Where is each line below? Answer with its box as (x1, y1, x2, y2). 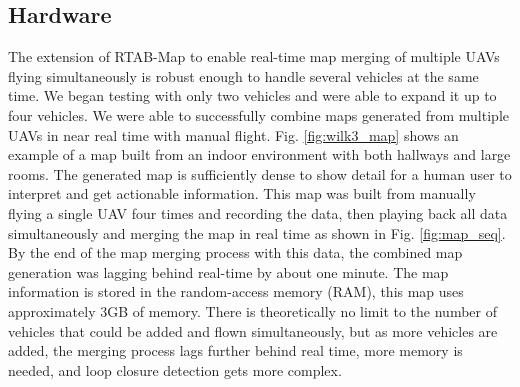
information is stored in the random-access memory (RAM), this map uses (8, 281, 464, 302)
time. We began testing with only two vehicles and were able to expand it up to (8, 85, 497, 106)
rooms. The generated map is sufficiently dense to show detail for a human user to (8, 163, 512, 184)
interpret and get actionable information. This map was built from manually (8, 183, 476, 204)
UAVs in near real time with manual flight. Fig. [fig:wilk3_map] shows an (8, 124, 459, 145)
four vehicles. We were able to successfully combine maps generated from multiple (8, 104, 509, 125)
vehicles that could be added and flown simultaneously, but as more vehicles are (8, 320, 498, 341)
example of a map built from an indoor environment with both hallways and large (8, 144, 511, 165)
